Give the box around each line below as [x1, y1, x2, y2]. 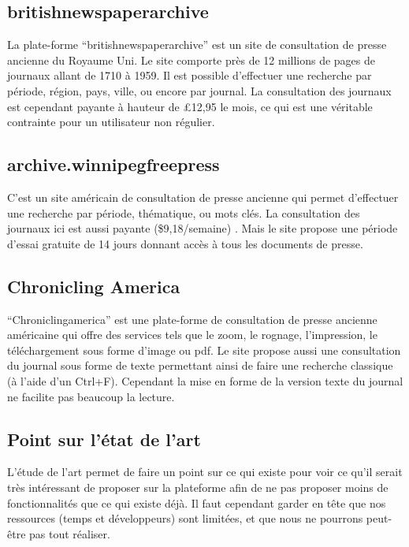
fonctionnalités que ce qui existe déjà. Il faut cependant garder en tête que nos [7, 494, 386, 511]
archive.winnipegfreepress [7, 152, 220, 177]
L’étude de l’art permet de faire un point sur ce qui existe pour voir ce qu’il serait [7, 463, 403, 480]
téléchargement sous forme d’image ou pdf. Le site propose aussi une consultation [7, 341, 401, 358]
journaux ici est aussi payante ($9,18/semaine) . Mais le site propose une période [7, 220, 398, 236]
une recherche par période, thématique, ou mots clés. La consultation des [7, 204, 360, 221]
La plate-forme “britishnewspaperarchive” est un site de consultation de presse [7, 36, 387, 53]
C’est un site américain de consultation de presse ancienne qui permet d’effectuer [7, 188, 399, 205]
